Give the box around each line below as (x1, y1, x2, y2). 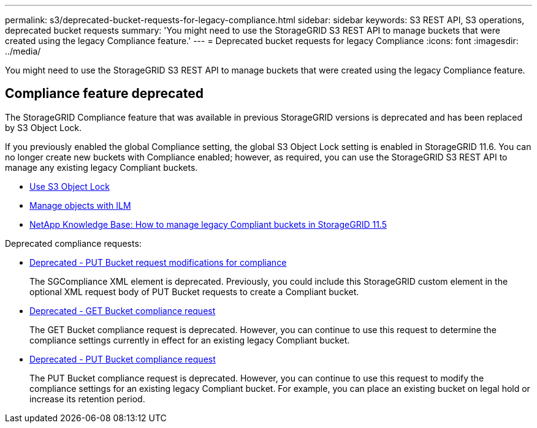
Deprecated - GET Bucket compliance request (29, 305, 216, 316)
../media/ (5, 46, 41, 56)
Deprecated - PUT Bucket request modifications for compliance (29, 257, 287, 268)
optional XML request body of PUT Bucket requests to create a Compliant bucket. (29, 286, 359, 297)
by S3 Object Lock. (5, 122, 82, 133)
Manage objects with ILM (29, 200, 131, 211)
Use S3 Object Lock (29, 181, 110, 192)
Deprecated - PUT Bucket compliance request (29, 353, 216, 364)
